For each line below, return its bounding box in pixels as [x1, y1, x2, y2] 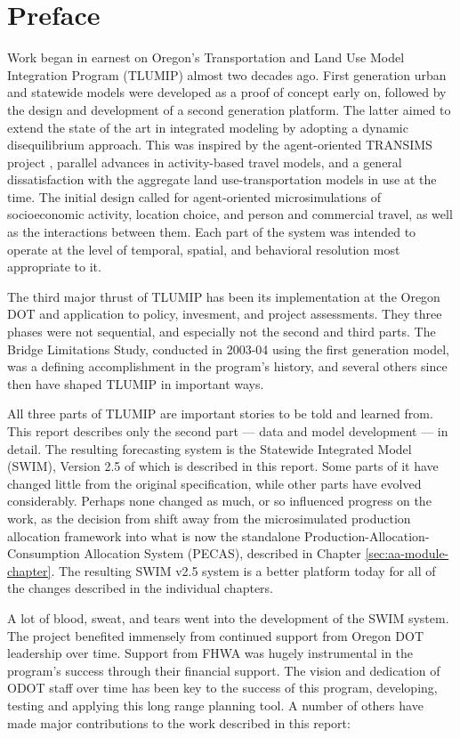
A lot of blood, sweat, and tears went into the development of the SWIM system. [7, 608, 449, 627]
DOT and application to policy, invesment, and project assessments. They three [7, 304, 442, 323]
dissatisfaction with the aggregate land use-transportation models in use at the [7, 170, 437, 189]
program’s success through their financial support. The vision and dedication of [7, 661, 440, 679]
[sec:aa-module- [365, 544, 449, 563]
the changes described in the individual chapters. [7, 579, 273, 597]
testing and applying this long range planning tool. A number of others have [7, 695, 424, 714]
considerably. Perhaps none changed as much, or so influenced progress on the [7, 491, 432, 510]
